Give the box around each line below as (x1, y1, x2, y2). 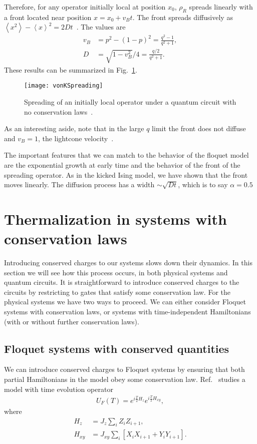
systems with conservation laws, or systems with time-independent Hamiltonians (4, 306, 251, 316)
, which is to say (178, 179, 228, 190)
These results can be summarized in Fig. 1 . (4, 64, 137, 75)
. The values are (76, 22, 126, 32)
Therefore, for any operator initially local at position (4, 2, 166, 12)
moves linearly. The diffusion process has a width (4, 179, 155, 190)
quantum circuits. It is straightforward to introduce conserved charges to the (4, 277, 239, 287)
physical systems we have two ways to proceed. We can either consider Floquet (4, 296, 246, 307)
